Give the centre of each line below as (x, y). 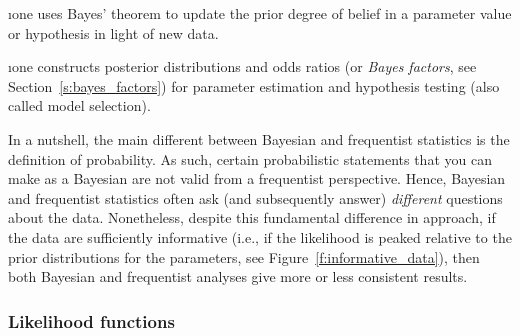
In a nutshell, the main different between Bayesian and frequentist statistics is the (259, 138)
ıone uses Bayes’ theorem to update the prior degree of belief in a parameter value (260, 13)
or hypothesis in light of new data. (113, 32)
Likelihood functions (91, 320)
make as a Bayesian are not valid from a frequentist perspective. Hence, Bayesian (257, 178)
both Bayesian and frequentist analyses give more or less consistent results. (238, 276)
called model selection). (79, 105)
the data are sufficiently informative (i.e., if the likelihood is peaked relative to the (260, 236)
